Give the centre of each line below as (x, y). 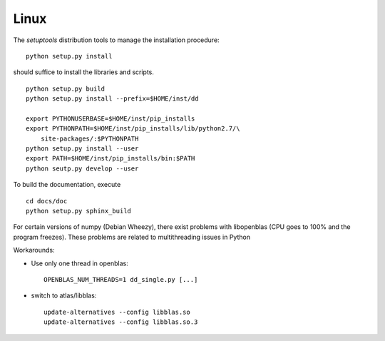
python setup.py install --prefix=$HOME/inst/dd (112, 99)
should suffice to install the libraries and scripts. (84, 72)
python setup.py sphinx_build (79, 211)
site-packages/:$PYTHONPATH (89, 138)
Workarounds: (34, 250)
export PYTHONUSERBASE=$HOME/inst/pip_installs (111, 118)
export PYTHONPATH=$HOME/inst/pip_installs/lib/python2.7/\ (133, 129)
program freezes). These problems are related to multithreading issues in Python (132, 237)
